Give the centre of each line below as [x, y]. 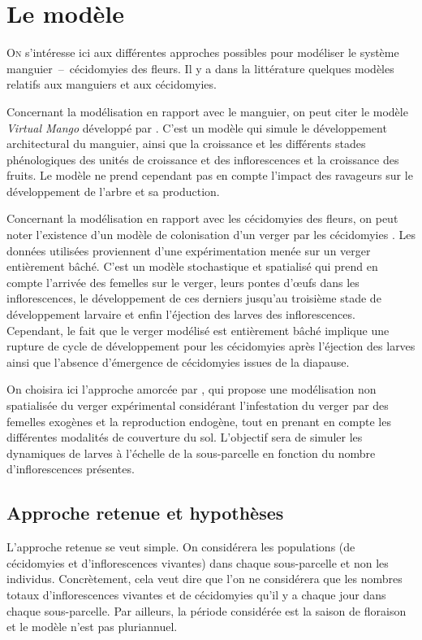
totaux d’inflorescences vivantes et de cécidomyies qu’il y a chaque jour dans [196, 594]
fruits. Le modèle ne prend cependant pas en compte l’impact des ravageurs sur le [210, 175]
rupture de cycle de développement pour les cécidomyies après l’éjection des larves [211, 346]
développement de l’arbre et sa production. [113, 191]
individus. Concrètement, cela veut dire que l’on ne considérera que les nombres [205, 579]
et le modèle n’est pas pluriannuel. [92, 627]
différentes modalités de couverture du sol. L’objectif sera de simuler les [185, 437]
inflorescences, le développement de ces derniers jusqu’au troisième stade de [194, 298]
